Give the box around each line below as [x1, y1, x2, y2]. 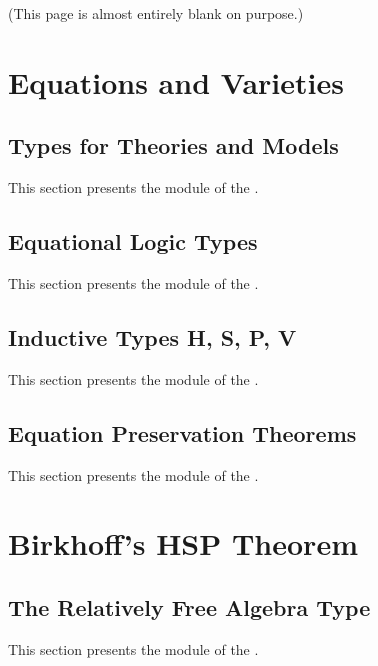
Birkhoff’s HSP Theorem [8, 523, 358, 564]
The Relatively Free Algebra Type [8, 591, 371, 622]
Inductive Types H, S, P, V [8, 321, 297, 352]
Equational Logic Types [8, 226, 258, 257]
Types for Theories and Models [8, 130, 339, 161]
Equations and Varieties [8, 61, 344, 102]
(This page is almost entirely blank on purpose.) [8, 3, 304, 23]
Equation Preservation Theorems [8, 417, 357, 448]
